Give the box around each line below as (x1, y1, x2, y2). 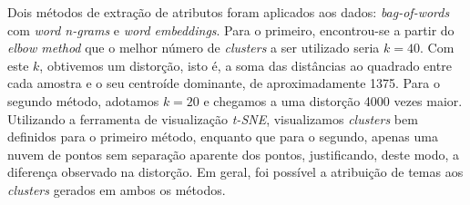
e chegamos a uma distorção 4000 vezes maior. (203, 91, 463, 110)
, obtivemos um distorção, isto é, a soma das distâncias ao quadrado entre (39, 55, 452, 74)
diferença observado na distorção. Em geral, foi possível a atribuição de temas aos (7, 162, 464, 181)
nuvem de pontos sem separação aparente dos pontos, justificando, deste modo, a (7, 144, 460, 163)
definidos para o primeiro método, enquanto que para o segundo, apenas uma (7, 127, 438, 146)
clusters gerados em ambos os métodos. (7, 180, 226, 199)
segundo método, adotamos (7, 91, 159, 110)
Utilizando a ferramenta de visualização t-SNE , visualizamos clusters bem (7, 109, 418, 128)
